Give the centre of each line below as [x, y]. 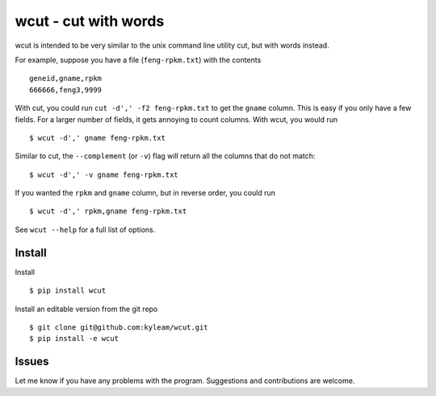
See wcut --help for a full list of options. [85, 230]
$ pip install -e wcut [74, 339]
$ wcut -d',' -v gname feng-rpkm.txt [104, 175]
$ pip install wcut [68, 291]
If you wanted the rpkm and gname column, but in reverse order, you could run [145, 193]
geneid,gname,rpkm [66, 78]
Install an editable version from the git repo [86, 309]
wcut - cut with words [90, 21]
